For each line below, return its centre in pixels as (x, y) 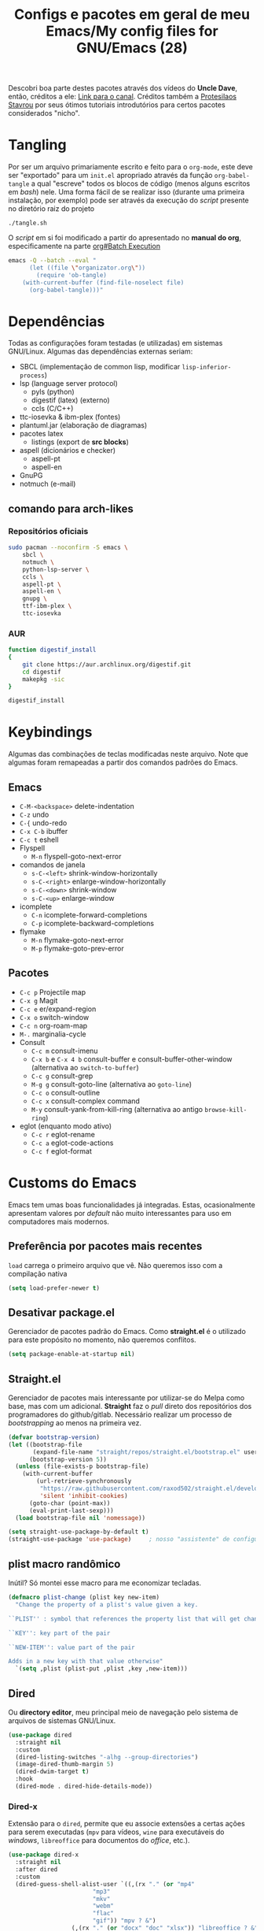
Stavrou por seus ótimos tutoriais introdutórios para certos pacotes (117, 105)
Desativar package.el (62, 1312)
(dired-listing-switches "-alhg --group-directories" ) (107, 1757)
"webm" (103, 1906)
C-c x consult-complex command (85, 1101)
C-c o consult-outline (66, 1092)
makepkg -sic (44, 679)
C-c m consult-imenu (64, 1051)
